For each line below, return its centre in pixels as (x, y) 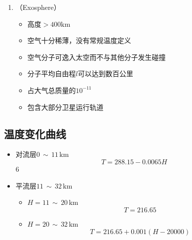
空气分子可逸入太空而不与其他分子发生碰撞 (96, 57)
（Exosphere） (38, 7)
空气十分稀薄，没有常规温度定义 (79, 40)
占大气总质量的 (52, 90)
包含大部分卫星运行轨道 (65, 107)
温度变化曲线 (35, 133)
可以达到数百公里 (105, 73)
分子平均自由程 (52, 73)
